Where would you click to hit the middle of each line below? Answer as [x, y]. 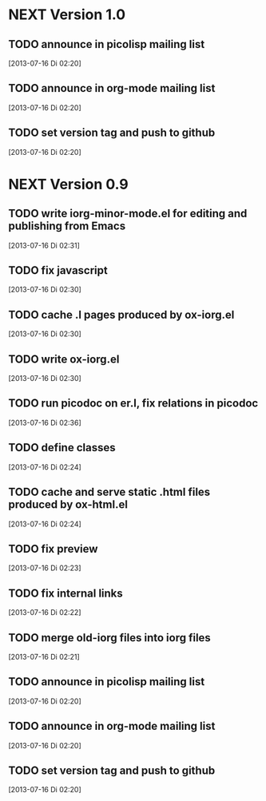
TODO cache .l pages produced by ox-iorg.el [121, 314]
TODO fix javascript [58, 270]
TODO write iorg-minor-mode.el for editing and [128, 214]
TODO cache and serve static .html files [109, 492]
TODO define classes [62, 448]
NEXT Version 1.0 [67, 15]
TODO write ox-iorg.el [64, 359]
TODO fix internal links [66, 593]
